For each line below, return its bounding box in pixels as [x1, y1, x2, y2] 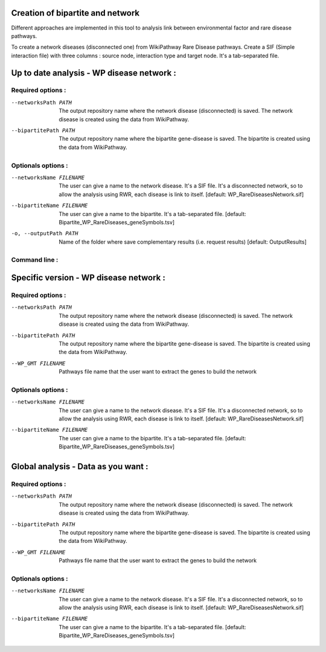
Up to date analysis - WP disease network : [11, 68, 176, 78]
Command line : [11, 256, 59, 264]
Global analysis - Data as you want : [11, 461, 149, 472]
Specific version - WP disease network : [11, 273, 165, 283]
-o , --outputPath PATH [11, 230, 78, 237]
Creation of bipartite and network [11, 8, 140, 18]
